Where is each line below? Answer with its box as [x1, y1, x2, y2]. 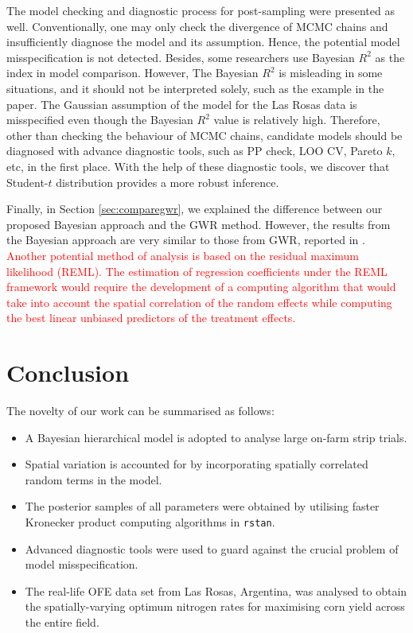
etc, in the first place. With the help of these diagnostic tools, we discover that [6, 157, 390, 174]
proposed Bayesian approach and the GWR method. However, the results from [6, 216, 391, 232]
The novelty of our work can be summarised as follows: [6, 402, 275, 418]
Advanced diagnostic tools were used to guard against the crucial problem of [25, 540, 399, 557]
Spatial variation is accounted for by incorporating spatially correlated [25, 456, 368, 472]
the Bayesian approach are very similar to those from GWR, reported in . [6, 231, 365, 248]
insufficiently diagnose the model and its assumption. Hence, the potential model [6, 33, 400, 50]
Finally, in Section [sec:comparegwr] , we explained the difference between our [6, 200, 383, 217]
